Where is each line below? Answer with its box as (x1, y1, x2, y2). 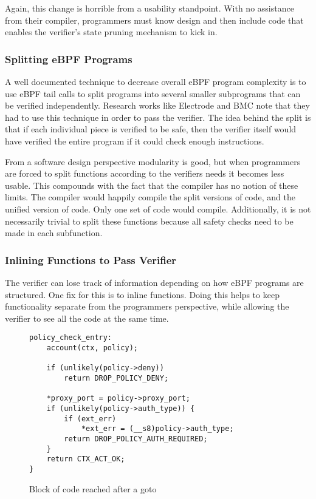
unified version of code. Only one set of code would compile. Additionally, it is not (5, 202, 311, 215)
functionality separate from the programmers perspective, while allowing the (5, 300, 289, 313)
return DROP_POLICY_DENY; (64, 373, 169, 382)
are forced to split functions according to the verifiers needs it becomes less (5, 167, 284, 180)
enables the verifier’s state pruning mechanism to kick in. (5, 25, 218, 38)
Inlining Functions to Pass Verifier (5, 252, 177, 267)
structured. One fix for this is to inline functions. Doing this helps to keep (5, 288, 280, 300)
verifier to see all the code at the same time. (5, 311, 169, 324)
